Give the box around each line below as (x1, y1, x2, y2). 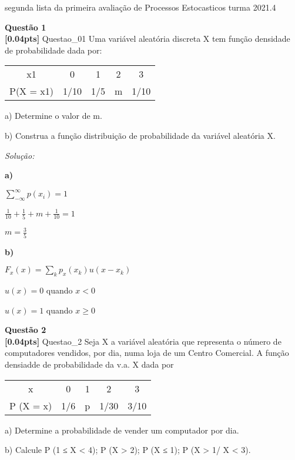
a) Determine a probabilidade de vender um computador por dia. (5, 424, 239, 436)
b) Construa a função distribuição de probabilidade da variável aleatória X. (5, 129, 276, 141)
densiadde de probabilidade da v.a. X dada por (5, 358, 174, 371)
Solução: (5, 149, 35, 161)
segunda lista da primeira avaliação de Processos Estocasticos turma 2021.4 (5, 1, 276, 13)
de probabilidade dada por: (5, 44, 102, 56)
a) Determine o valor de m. (5, 109, 102, 122)
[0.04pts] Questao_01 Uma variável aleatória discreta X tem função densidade (5, 32, 290, 45)
